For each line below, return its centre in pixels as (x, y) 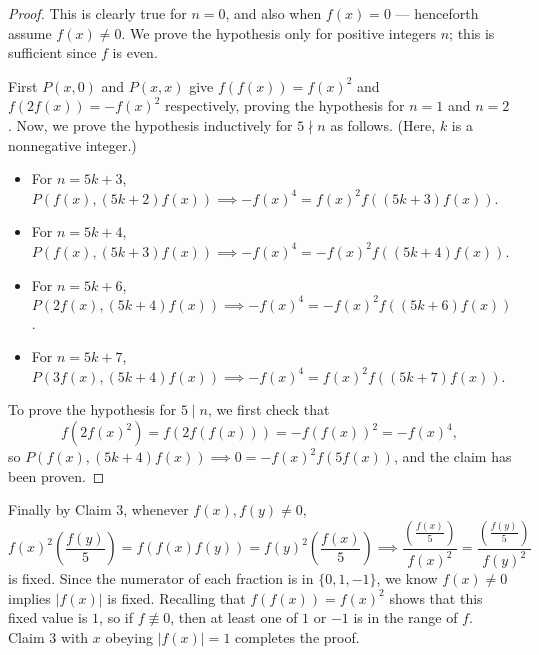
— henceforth (437, 13)
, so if (116, 617)
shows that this (436, 597)
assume (30, 32)
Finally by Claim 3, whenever (98, 509)
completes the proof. (297, 636)
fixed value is (48, 617)
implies (29, 597)
